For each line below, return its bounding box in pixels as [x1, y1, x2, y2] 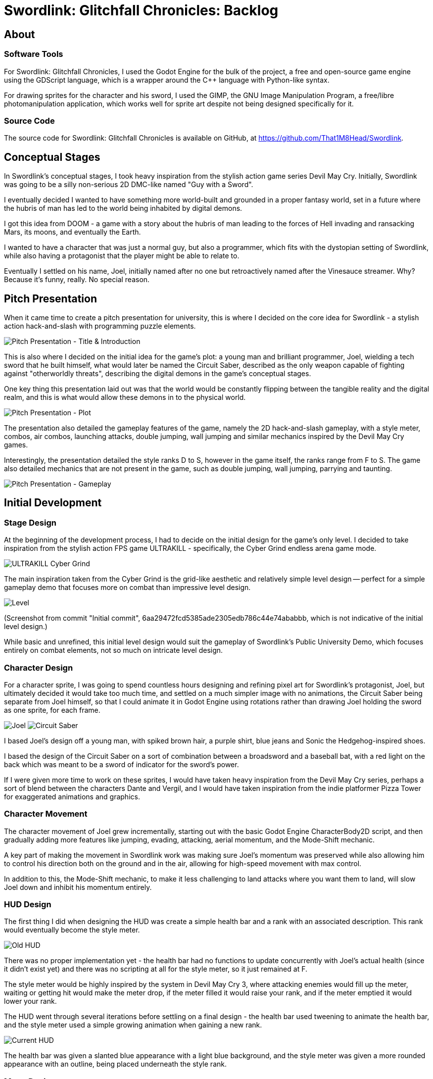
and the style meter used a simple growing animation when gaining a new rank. [4, 1021, 262, 1030]
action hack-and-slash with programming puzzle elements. [4, 321, 196, 330]
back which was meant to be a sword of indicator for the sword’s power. [4, 760, 239, 769]
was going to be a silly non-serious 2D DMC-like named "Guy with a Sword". [4, 180, 253, 189]
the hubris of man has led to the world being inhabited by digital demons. [4, 204, 242, 213]
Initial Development [4, 496, 102, 509]
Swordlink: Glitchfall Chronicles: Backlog [4, 2, 279, 19]
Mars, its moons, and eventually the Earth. [4, 228, 141, 237]
